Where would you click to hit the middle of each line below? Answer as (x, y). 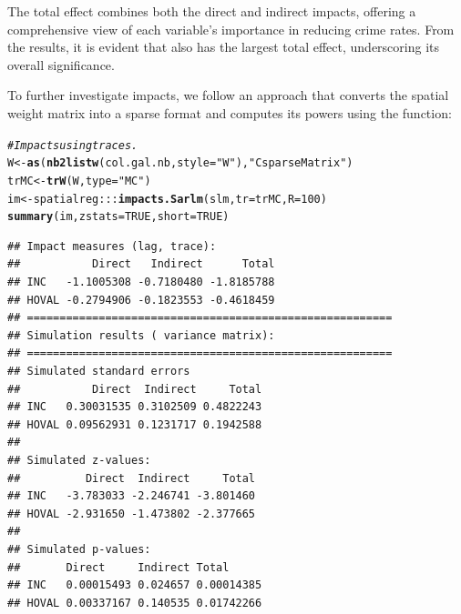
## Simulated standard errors (99, 371)
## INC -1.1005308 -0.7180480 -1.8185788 (141, 282)
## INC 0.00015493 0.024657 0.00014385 (135, 585)
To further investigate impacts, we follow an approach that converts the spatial (228, 95)
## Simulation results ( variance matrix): (141, 335)
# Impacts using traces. (73, 145)
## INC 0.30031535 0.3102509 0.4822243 (135, 407)
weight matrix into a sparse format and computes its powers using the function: (230, 112)
